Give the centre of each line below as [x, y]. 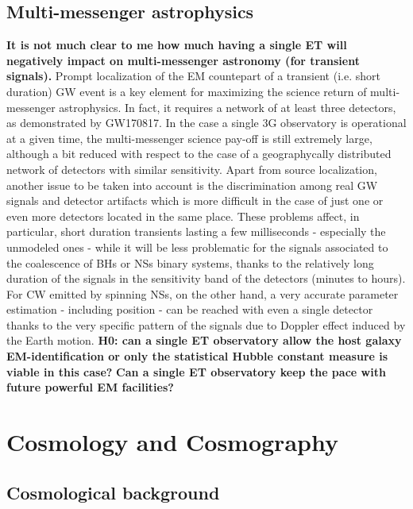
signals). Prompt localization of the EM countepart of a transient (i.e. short [193, 76]
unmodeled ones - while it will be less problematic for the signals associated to [197, 247]
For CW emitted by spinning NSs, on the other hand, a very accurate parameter [203, 293]
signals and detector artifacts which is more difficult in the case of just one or [195, 201]
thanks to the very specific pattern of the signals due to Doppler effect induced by [206, 324]
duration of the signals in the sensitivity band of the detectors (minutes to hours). [206, 278]
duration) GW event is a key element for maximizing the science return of [187, 91]
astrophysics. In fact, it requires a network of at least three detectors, [228, 107]
